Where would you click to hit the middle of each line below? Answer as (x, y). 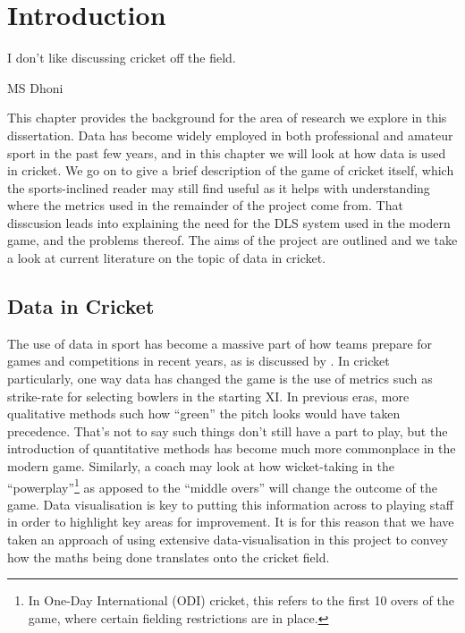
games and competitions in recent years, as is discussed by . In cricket (199, 361)
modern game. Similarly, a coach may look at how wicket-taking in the (201, 466)
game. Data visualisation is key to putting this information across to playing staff (230, 504)
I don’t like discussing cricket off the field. (122, 58)
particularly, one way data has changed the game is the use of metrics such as (220, 379)
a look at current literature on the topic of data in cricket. (167, 258)
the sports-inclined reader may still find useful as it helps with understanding (219, 187)
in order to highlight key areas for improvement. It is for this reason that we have (231, 522)
